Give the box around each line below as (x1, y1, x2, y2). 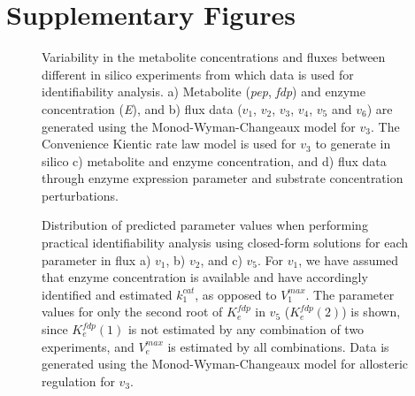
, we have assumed (298, 250, 399, 269)
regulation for (42, 371, 115, 390)
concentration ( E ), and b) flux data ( (42, 99, 242, 118)
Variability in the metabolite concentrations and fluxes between (42, 48, 386, 66)
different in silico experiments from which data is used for (42, 65, 354, 83)
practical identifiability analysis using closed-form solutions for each (42, 233, 408, 252)
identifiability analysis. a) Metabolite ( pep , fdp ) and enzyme (42, 82, 365, 101)
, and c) (200, 250, 242, 269)
